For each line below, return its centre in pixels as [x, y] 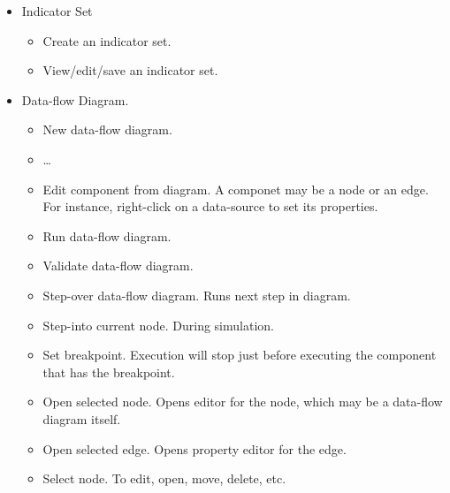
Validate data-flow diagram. [118, 265]
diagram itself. [82, 418]
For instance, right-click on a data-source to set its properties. [210, 206]
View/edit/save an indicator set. [130, 70]
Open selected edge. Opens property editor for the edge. [194, 448]
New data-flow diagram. [107, 129]
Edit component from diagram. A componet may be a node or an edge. [236, 189]
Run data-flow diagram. [107, 235]
